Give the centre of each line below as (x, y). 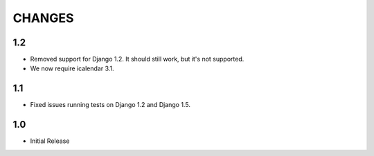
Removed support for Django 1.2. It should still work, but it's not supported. (137, 59)
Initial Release (50, 141)
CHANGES (43, 18)
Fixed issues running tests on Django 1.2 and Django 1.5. (110, 105)
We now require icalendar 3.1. (72, 68)
